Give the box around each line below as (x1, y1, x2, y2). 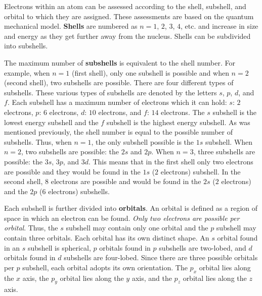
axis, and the (132, 272, 172, 283)
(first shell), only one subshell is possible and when (72, 67, 229, 78)
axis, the (22, 272, 49, 283)
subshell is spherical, (28, 242, 91, 253)
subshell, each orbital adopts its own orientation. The (22, 262, 188, 272)
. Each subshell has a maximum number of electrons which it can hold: (7, 97, 227, 107)
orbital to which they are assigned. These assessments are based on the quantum (4, 11, 254, 21)
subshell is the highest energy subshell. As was (106, 116, 250, 127)
